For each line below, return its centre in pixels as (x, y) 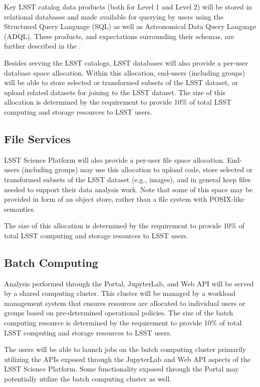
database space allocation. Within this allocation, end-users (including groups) (124, 72)
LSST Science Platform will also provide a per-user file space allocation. (114, 159)
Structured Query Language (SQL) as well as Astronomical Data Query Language (130, 26)
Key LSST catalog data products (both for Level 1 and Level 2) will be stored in (128, 7)
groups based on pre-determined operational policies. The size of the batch (119, 313)
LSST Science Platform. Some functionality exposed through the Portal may (121, 369)
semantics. (20, 209)
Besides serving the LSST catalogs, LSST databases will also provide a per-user (126, 62)
